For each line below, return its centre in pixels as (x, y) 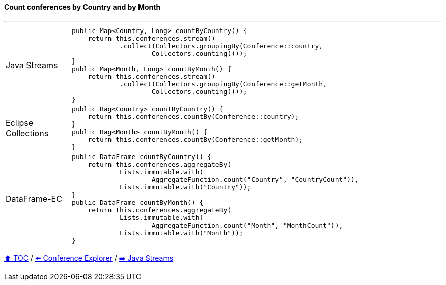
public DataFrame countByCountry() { (142, 156)
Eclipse (20, 123)
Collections (27, 133)
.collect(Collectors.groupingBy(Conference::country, (221, 46)
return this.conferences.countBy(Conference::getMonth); (196, 139)
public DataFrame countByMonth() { (138, 202)
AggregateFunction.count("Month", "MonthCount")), (247, 225)
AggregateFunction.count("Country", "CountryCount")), (255, 179)
